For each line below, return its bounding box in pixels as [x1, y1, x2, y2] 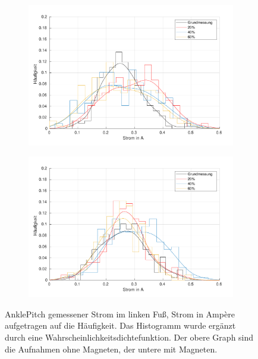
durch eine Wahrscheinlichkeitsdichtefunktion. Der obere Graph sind [5, 331, 254, 344]
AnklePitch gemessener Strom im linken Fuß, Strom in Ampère [5, 307, 235, 320]
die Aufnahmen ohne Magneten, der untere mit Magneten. [5, 342, 218, 355]
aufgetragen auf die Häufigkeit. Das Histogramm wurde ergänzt [5, 319, 236, 332]
